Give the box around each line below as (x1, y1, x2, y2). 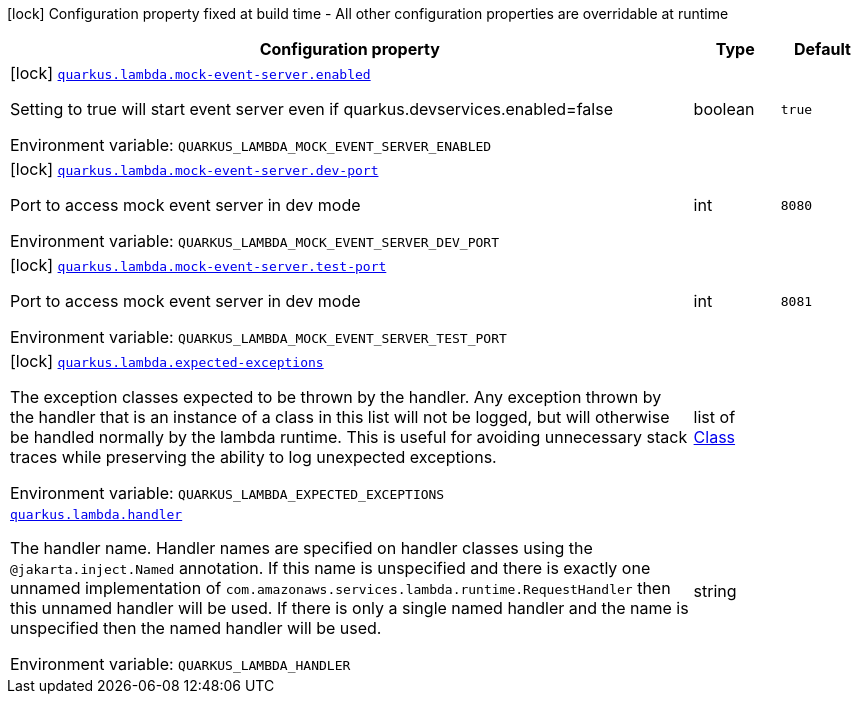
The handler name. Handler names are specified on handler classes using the (10, 538, 593, 558)
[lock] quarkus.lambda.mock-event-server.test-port (10, 255, 387, 275)
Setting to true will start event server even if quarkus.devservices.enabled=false (10, 99, 613, 119)
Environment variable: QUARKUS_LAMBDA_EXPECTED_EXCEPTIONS (10, 483, 445, 503)
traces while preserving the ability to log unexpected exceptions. (10, 447, 497, 467)
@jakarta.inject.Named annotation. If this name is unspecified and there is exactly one (10, 558, 651, 578)
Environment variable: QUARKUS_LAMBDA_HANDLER (10, 654, 351, 674)
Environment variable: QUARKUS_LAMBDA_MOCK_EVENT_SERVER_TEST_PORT (10, 327, 507, 347)
